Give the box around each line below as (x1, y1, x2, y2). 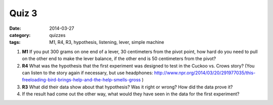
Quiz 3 (9, 8, 37, 19)
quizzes (49, 32, 66, 38)
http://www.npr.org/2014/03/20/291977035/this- (154, 70, 256, 76)
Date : (9, 25, 21, 31)
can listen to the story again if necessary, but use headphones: (22, 70, 154, 76)
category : (9, 32, 31, 38)
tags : (9, 39, 21, 45)
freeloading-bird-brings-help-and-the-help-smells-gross (22, 77, 141, 83)
